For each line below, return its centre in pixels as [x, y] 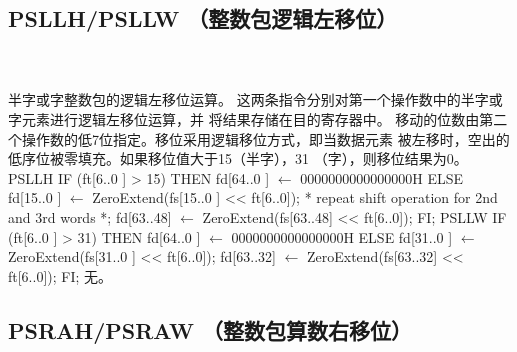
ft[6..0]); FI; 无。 [60, 275]
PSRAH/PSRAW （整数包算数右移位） [210, 329]
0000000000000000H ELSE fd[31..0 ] [342, 236]
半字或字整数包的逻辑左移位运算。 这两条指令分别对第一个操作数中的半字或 [255, 99]
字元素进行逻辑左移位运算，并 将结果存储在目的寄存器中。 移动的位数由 [244, 118]
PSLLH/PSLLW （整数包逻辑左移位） [203, 18]
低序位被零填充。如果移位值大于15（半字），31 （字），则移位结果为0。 [238, 158]
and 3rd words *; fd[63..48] [90, 216]
